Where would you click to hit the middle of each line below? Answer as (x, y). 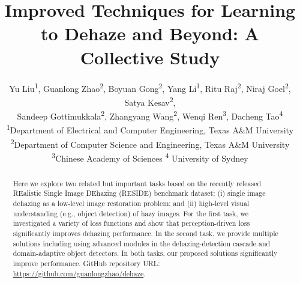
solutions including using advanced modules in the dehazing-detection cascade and (142, 243)
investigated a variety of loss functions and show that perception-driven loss (131, 223)
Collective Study (150, 57)
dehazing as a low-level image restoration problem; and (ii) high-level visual (131, 203)
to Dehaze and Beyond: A (150, 33)
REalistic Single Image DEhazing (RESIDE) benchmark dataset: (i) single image (139, 193)
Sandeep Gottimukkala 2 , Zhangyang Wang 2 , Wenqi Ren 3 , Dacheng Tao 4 (150, 115)
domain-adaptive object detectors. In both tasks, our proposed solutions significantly (145, 253)
